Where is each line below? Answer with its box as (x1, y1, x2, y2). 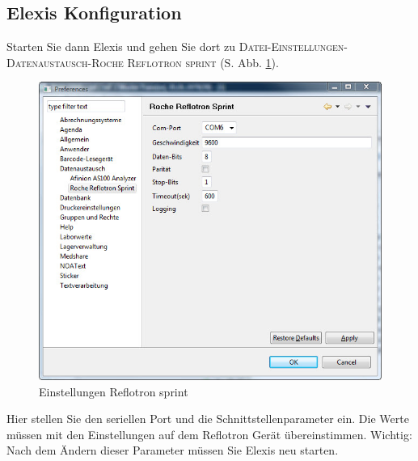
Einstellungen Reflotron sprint (39, 383, 188, 400)
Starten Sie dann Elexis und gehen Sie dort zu (6, 38, 236, 55)
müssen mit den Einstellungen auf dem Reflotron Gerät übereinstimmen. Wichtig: (6, 425, 412, 442)
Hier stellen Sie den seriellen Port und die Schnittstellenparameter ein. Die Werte (6, 410, 409, 427)
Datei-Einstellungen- (239, 38, 348, 55)
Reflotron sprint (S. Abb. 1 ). (127, 53, 279, 70)
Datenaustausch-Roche (6, 53, 124, 70)
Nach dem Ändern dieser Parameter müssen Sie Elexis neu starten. (6, 442, 339, 459)
